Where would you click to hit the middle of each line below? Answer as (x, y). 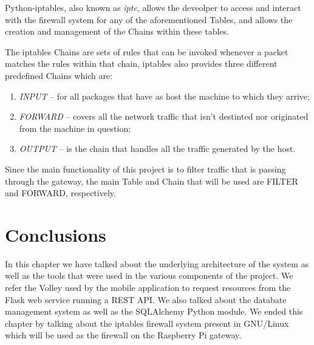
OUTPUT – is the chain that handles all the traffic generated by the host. (157, 149)
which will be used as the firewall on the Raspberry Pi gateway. (123, 335)
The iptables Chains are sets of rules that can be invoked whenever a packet (147, 51)
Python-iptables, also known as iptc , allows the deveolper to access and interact (153, 7)
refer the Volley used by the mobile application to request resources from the (148, 288)
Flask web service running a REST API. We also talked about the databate (146, 299)
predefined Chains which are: (59, 75)
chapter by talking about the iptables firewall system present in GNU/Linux (147, 323)
